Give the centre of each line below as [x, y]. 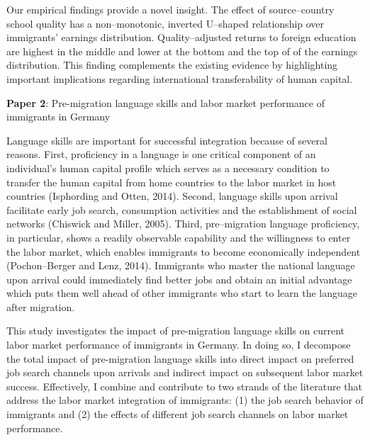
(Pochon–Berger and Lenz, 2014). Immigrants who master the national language [181, 265]
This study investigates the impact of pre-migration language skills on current [176, 331]
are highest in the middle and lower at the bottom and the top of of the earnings [182, 51]
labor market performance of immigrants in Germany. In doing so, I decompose [179, 345]
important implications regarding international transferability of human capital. [180, 78]
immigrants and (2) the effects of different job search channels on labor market [178, 414]
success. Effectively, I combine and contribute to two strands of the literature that [184, 386]
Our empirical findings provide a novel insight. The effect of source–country [170, 9]
